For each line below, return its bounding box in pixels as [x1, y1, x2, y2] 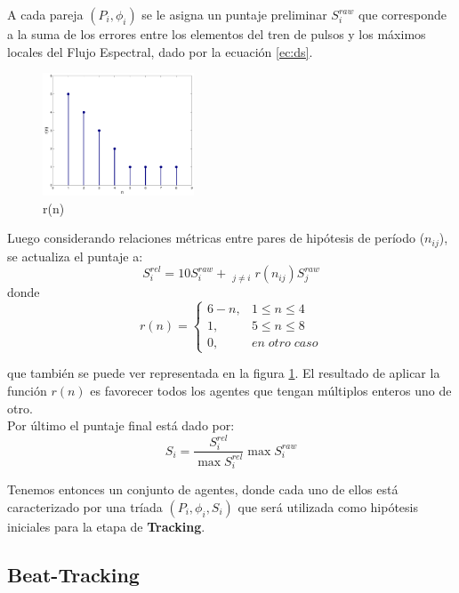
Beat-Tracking [7, 560, 140, 588]
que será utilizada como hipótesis [238, 498, 419, 516]
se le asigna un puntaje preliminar [141, 5, 327, 23]
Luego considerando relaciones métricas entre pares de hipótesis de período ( [7, 228, 425, 247]
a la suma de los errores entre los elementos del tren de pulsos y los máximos [7, 25, 426, 43]
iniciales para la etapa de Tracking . [7, 517, 205, 535]
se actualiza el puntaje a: [7, 246, 143, 265]
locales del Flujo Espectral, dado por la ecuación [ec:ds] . [7, 42, 313, 60]
